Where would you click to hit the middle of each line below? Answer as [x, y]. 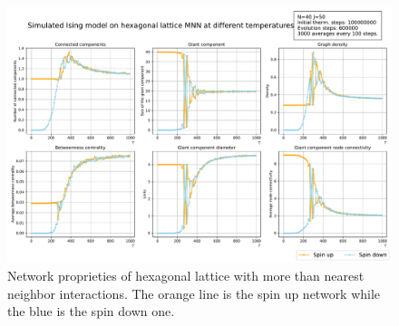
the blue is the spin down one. [91, 311]
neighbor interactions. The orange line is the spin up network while [194, 293]
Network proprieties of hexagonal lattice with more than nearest [186, 275]
